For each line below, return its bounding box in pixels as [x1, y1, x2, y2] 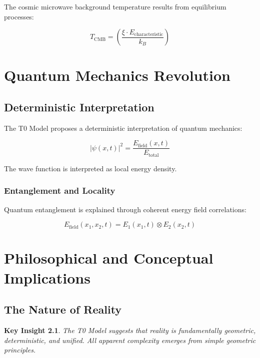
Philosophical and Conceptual [4, 248, 213, 268]
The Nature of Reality [4, 302, 122, 317]
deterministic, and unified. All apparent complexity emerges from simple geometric [4, 335, 256, 345]
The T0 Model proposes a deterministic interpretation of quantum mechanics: [4, 122, 242, 133]
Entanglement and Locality [4, 184, 115, 197]
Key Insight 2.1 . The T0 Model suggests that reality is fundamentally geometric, [4, 325, 256, 336]
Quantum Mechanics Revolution [4, 65, 230, 85]
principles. [4, 345, 36, 355]
